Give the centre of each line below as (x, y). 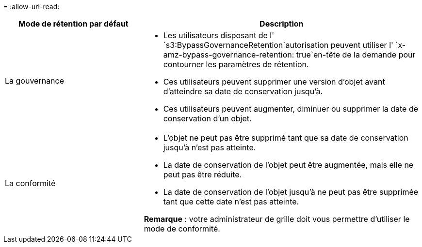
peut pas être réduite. (203, 174)
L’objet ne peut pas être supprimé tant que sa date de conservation (286, 138)
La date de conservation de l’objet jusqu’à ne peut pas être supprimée (291, 192)
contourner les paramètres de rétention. (236, 64)
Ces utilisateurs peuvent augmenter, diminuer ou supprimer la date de (291, 109)
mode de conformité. (182, 229)
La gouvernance (35, 81)
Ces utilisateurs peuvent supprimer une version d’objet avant (274, 82)
